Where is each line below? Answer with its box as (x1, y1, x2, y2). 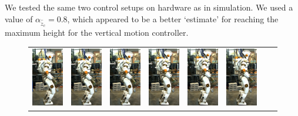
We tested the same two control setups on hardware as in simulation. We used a (5, 1, 293, 13)
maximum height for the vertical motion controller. (5, 26, 189, 39)
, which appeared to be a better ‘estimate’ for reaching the (67, 12, 279, 25)
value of (5, 12, 33, 25)
